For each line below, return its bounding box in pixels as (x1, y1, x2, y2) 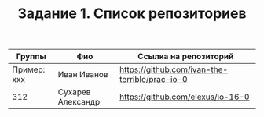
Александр (57, 97, 101, 108)
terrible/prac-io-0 (119, 74, 188, 85)
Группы (16, 51, 46, 62)
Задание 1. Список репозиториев (17, 5, 247, 23)
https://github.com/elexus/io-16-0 (119, 91, 250, 102)
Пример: (12, 64, 46, 75)
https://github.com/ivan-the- (119, 64, 229, 75)
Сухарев (57, 87, 91, 97)
